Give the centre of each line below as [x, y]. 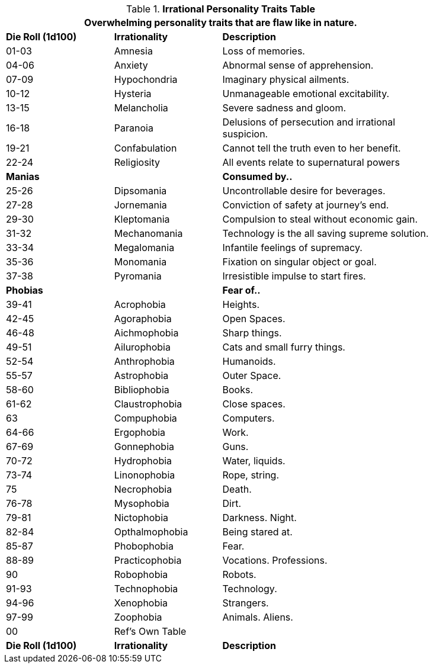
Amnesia [133, 51]
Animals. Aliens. [258, 617]
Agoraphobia [143, 319]
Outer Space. [252, 375]
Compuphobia [145, 418]
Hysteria [133, 94]
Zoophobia [138, 617]
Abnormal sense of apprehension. [298, 65]
